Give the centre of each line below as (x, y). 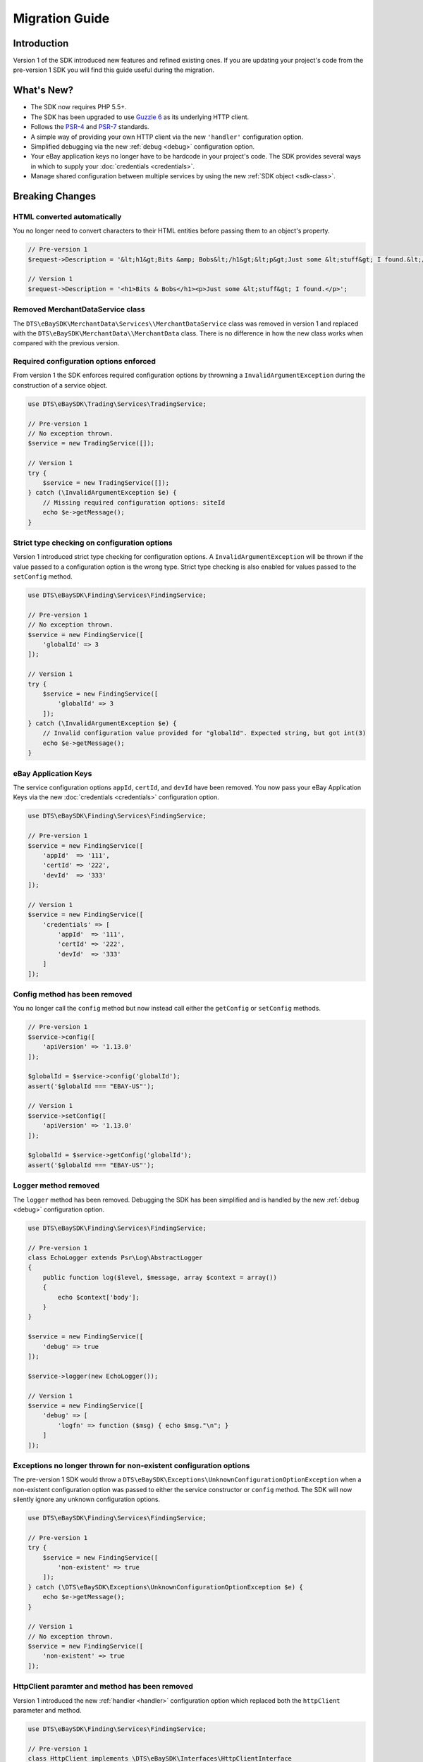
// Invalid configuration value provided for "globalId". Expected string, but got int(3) (204, 733)
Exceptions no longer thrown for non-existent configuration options (131, 1465)
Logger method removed (56, 1185)
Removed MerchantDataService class (79, 309)
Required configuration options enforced (85, 362)
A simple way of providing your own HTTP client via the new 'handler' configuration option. (167, 137)
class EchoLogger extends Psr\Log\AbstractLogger (115, 1258)
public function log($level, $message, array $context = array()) (160, 1277)
